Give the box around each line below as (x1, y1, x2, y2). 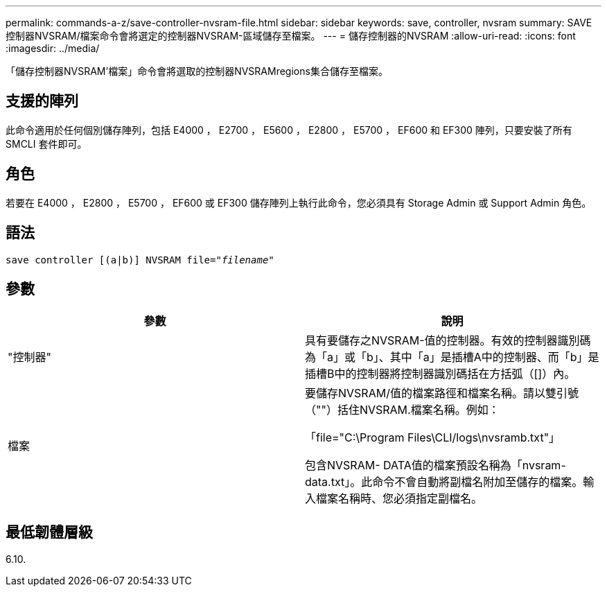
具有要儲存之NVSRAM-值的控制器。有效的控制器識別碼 (305, 333, 591, 348)
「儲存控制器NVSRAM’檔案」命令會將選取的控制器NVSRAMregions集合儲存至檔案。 (6, 65, 388, 77)
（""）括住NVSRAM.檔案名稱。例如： (305, 403, 500, 417)
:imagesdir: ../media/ (6, 42, 100, 54)
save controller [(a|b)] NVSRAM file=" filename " (6, 254, 274, 265)
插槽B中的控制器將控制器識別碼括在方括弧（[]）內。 (305, 367, 576, 381)
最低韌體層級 (6, 523, 93, 541)
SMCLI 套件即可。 (6, 137, 87, 150)
